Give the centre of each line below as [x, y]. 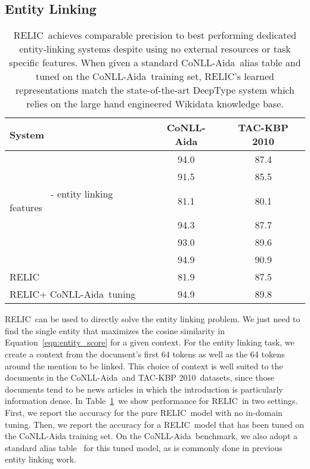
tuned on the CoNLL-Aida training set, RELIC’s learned [155, 76]
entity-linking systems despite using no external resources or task [155, 49]
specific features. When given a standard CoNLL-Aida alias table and [155, 63]
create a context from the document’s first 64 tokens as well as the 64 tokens [145, 354]
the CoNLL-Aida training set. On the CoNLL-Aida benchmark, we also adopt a [151, 436]
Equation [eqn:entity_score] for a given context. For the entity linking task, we [150, 342]
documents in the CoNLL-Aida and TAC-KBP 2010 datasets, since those [140, 377]
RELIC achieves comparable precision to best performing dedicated [155, 35]
